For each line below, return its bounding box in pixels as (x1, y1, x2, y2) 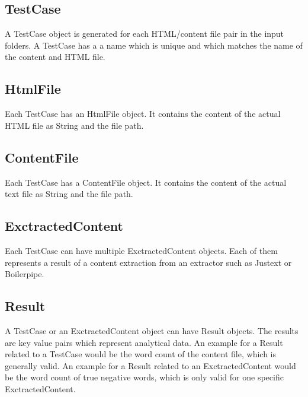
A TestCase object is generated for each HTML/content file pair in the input (5, 27, 284, 40)
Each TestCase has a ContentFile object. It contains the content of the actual (5, 176, 287, 188)
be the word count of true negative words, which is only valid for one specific (5, 371, 284, 383)
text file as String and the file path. (5, 188, 133, 200)
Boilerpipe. (5, 268, 44, 280)
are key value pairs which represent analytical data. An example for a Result (5, 336, 283, 348)
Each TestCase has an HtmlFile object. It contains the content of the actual (5, 107, 281, 120)
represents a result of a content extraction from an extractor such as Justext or (5, 256, 292, 268)
